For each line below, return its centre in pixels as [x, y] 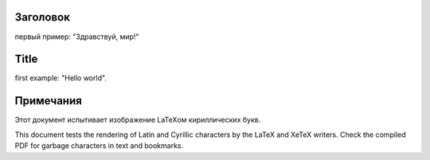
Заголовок [43, 17]
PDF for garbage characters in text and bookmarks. [99, 146]
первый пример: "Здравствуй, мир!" [77, 37]
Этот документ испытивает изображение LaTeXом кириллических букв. [138, 120]
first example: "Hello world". [61, 78]
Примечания [49, 101]
